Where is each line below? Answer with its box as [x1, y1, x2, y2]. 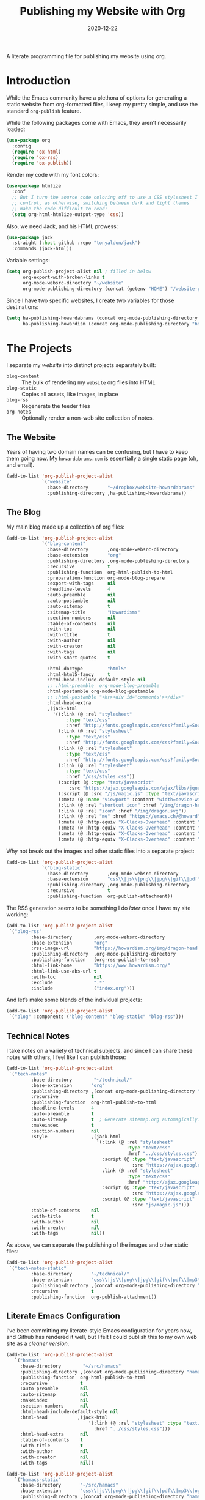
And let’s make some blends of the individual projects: [6, 996, 142, 1004]
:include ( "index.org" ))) [31, 985, 135, 992]
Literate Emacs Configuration [6, 1310, 121, 1321]
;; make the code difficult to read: [12, 206, 108, 212]
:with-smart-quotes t [47, 655, 111, 661]
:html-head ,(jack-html [20, 1414, 108, 1420]
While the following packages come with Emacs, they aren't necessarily [6, 119, 187, 126]
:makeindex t [31, 1122, 95, 1128]
